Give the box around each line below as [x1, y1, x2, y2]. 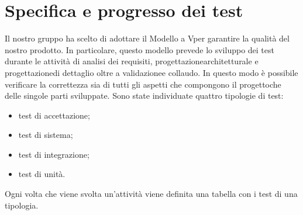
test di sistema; [18, 129, 73, 141]
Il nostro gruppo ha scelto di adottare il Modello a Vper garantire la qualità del [5, 32, 290, 44]
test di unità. [18, 168, 66, 180]
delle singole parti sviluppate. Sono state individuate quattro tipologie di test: [5, 89, 284, 102]
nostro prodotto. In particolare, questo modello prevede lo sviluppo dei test [5, 43, 274, 56]
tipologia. [5, 199, 39, 211]
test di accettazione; [18, 109, 90, 121]
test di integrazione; [18, 148, 89, 160]
